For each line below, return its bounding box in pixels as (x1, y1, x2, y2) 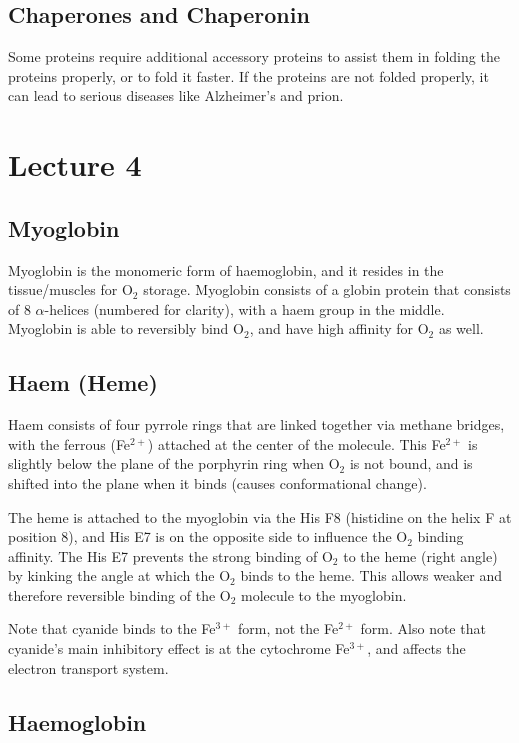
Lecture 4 (8, 144, 142, 185)
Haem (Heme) (8, 367, 158, 398)
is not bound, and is (349, 453, 473, 474)
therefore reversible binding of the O (8, 584, 231, 605)
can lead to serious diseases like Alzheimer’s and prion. (8, 85, 344, 106)
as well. (438, 318, 484, 339)
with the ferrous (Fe (8, 433, 131, 454)
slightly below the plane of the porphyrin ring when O (8, 453, 340, 474)
